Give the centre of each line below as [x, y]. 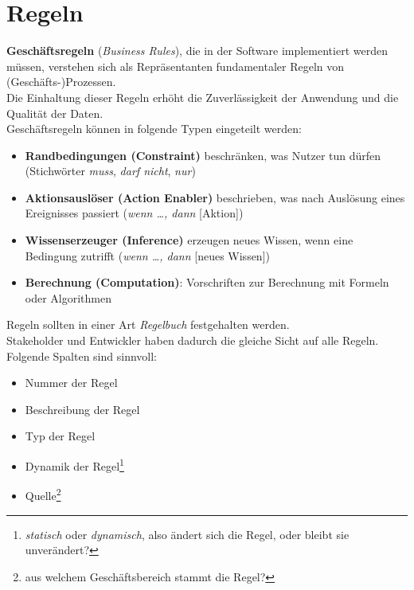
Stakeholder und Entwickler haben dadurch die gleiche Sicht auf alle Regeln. [193, 340]
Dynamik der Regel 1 [74, 465]
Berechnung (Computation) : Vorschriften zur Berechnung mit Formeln [207, 282]
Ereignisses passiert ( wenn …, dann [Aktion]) [134, 213]
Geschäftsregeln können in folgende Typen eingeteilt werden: [154, 129]
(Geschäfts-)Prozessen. [61, 82]
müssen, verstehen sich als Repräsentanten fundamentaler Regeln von [176, 66]
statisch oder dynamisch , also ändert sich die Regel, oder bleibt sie [187, 534]
